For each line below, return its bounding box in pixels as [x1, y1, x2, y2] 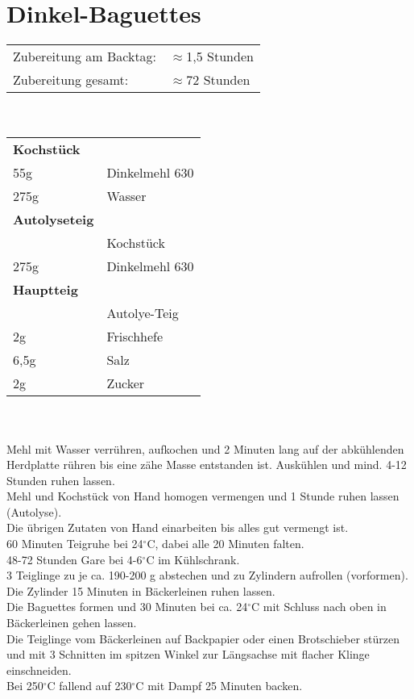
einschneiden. [6, 661, 72, 678]
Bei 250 [6, 677, 43, 694]
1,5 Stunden [186, 47, 254, 66]
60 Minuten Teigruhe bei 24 [6, 535, 143, 552]
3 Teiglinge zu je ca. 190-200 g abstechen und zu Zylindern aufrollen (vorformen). [6, 567, 408, 584]
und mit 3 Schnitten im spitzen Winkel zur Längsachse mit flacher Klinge [6, 646, 370, 663]
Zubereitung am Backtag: [13, 47, 157, 66]
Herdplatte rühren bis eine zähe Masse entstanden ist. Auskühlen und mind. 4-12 [6, 456, 407, 473]
